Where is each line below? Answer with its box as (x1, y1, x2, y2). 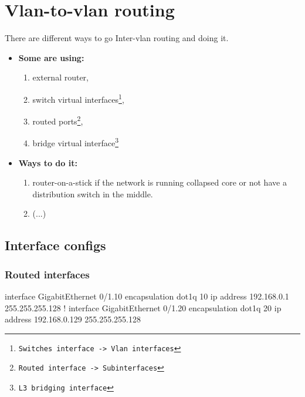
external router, (32, 71, 89, 83)
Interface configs (5, 236, 106, 254)
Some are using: (18, 51, 84, 63)
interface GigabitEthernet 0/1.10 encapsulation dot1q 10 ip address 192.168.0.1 (5, 290, 289, 302)
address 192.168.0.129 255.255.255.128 (5, 313, 141, 325)
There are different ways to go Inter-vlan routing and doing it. (5, 32, 229, 44)
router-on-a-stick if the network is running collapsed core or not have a (32, 176, 287, 189)
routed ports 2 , (32, 113, 83, 127)
